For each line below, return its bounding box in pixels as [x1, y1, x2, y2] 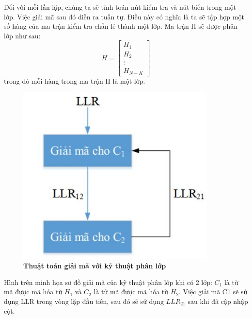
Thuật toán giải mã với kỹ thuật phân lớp [23, 261, 166, 271]
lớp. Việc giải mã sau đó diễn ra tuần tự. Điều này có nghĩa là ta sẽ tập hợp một [4, 11, 244, 21]
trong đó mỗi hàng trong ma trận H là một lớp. [4, 75, 145, 86]
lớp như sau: [4, 30, 41, 40]
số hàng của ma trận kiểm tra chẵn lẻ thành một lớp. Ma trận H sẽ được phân [4, 21, 238, 31]
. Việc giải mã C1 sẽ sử [179, 286, 248, 297]
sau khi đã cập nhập [188, 296, 248, 306]
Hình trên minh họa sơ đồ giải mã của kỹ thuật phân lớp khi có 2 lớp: [4, 277, 212, 287]
